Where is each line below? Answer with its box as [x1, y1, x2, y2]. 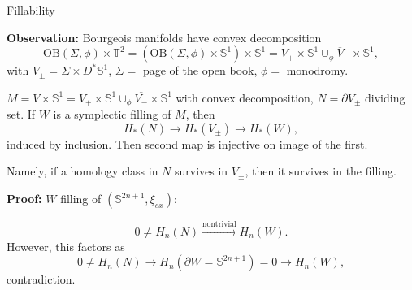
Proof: [7, 190, 42, 207]
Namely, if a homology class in [7, 162, 158, 180]
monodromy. [286, 62, 349, 79]
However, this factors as [7, 237, 125, 254]
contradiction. [7, 271, 76, 288]
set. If [7, 106, 36, 123]
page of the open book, [142, 62, 258, 79]
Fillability [7, 2, 55, 18]
